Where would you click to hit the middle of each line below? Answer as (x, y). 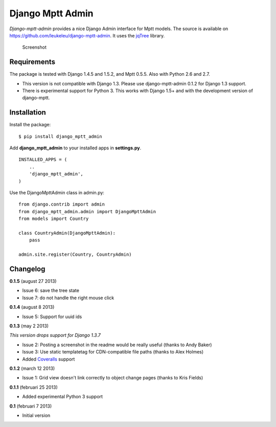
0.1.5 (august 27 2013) (33, 281)
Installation (28, 113)
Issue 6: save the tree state (51, 290)
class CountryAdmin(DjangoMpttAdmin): (67, 233)
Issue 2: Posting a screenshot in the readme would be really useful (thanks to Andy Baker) (117, 345)
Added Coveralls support (49, 359)
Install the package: (30, 125)
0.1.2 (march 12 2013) (32, 368)
